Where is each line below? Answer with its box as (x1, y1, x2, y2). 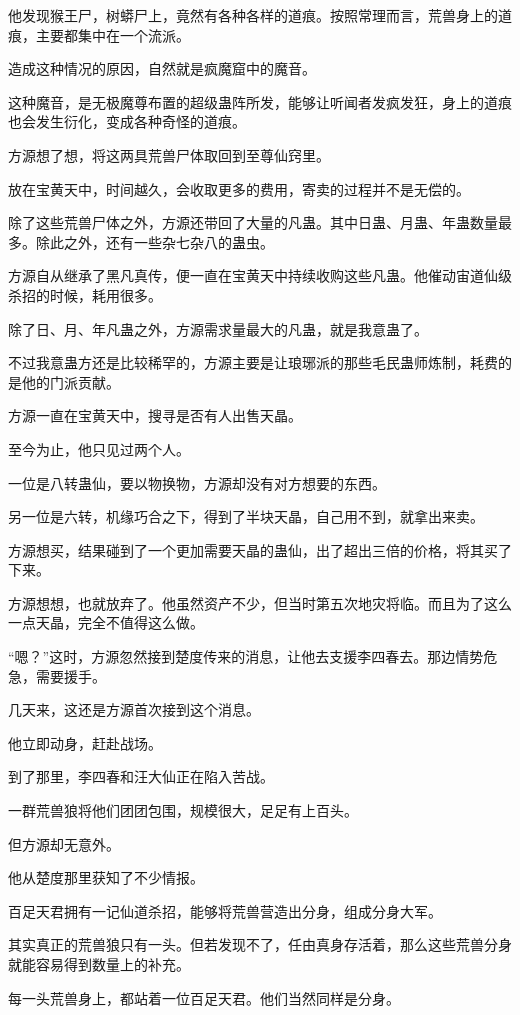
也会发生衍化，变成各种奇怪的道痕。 (8, 111, 246, 132)
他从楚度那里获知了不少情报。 (8, 867, 204, 888)
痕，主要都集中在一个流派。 (8, 24, 190, 45)
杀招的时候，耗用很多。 (8, 284, 162, 305)
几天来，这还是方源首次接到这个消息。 (8, 699, 260, 720)
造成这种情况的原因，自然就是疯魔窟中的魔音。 (8, 58, 316, 79)
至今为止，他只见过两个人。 (8, 438, 190, 459)
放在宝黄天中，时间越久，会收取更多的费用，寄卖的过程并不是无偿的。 (8, 178, 470, 199)
